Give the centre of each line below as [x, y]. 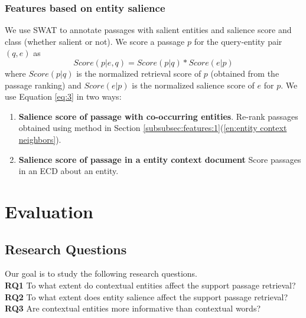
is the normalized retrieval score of [139, 73]
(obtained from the [245, 73]
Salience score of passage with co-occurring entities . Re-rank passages [158, 116]
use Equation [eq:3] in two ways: [63, 96]
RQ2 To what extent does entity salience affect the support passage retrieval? [147, 296]
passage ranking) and [43, 85]
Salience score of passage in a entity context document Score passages [160, 159]
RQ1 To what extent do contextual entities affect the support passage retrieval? [150, 285]
